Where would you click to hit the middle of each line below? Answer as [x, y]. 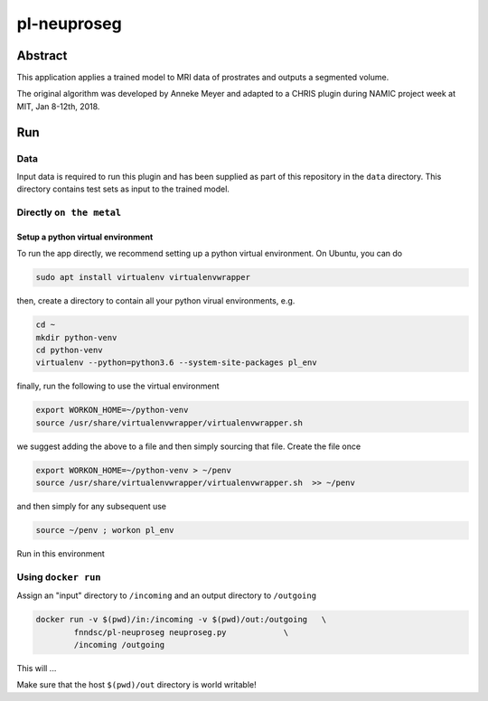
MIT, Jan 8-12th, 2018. [58, 106]
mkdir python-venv [76, 337]
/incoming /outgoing [119, 645]
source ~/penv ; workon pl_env [105, 530]
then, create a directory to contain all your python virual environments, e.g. [156, 301]
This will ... [37, 668]
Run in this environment [61, 554]
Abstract [42, 56]
